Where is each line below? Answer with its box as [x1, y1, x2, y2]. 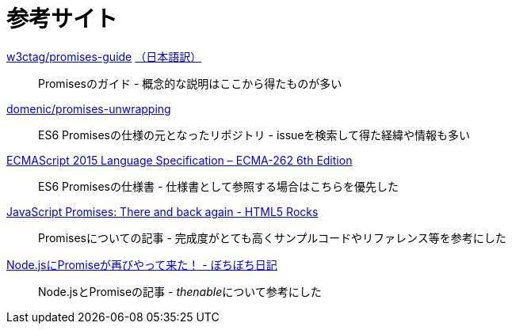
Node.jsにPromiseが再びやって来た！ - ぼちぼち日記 [6, 257, 277, 271]
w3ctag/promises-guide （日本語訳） [6, 49, 202, 63]
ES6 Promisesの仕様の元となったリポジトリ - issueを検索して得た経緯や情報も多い [38, 127, 471, 142]
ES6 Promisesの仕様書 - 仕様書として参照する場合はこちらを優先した [38, 179, 399, 193]
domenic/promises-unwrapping [6, 101, 171, 116]
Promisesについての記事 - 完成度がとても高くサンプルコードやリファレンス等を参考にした [38, 230, 506, 245]
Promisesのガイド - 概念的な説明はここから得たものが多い [38, 76, 342, 90]
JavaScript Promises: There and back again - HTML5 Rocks [6, 204, 319, 218]
